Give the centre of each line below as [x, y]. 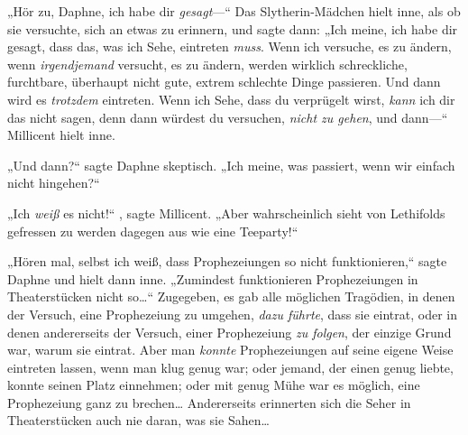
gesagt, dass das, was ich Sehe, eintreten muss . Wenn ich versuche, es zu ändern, [229, 46]
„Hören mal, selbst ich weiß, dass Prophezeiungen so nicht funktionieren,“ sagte [227, 261]
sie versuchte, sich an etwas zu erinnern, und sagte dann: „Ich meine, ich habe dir [233, 28]
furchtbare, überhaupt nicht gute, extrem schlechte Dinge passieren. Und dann [224, 82]
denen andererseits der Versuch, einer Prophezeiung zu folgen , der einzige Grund [229, 332]
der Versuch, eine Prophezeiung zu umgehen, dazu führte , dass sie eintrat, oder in [232, 314]
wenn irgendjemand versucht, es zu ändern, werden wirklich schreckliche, [207, 64]
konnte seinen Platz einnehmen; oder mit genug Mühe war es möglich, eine [214, 385]
